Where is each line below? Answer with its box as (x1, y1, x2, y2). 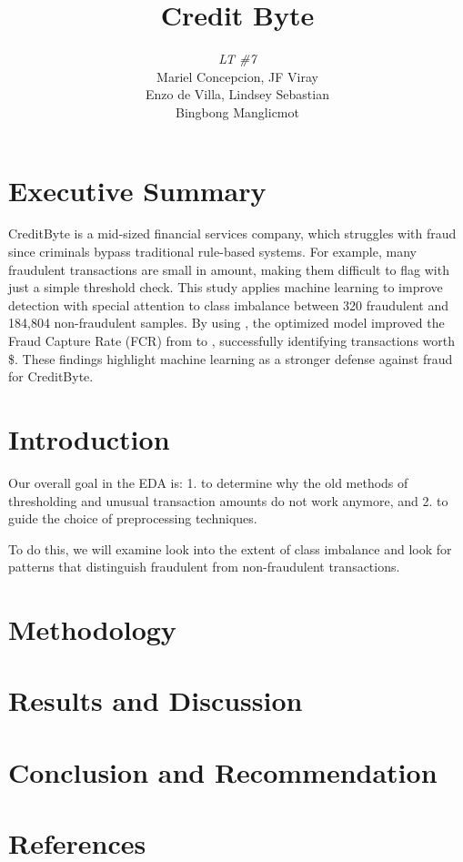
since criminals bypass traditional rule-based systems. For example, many (8, 242, 417, 261)
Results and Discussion (8, 682, 303, 719)
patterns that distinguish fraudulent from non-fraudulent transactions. (8, 557, 400, 576)
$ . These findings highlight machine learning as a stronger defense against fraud (8, 349, 453, 368)
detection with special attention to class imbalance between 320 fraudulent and (8, 295, 449, 314)
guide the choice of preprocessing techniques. (8, 509, 257, 528)
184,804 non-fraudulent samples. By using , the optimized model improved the (8, 313, 445, 332)
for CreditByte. (8, 367, 94, 386)
